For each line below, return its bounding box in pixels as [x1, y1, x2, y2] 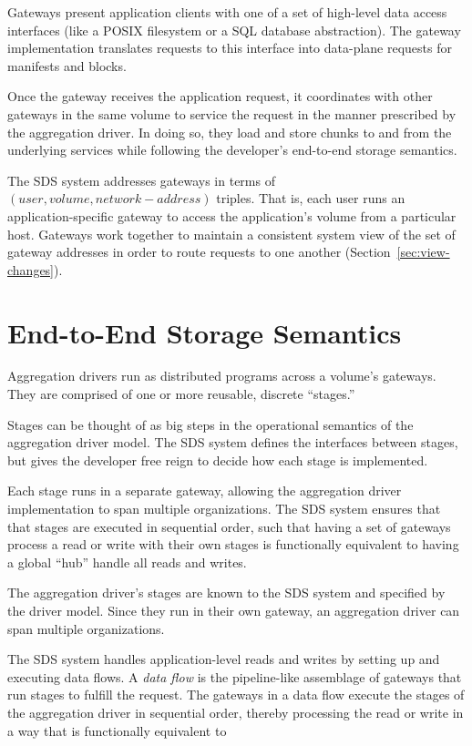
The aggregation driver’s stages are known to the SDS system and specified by [7, 583, 446, 602]
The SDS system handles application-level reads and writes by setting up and [7, 649, 440, 669]
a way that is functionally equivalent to [7, 720, 227, 740]
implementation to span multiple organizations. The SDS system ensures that [7, 499, 441, 517]
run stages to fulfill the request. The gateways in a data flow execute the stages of [7, 685, 465, 704]
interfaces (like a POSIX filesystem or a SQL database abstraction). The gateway [7, 20, 461, 39]
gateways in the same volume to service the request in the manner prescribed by [7, 104, 457, 123]
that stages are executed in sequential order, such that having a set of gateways [7, 516, 451, 536]
